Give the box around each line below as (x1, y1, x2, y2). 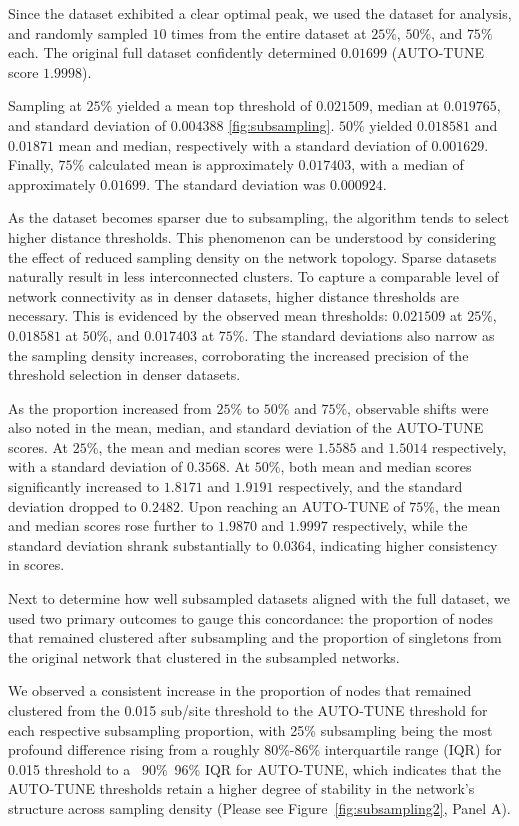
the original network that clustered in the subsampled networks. (8, 646, 400, 667)
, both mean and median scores (280, 456, 472, 477)
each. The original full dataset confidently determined (8, 42, 337, 63)
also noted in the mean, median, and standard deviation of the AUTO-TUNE (8, 417, 484, 438)
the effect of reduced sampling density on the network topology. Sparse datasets (8, 246, 497, 267)
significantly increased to (8, 476, 160, 497)
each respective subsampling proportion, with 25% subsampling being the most (8, 719, 493, 740)
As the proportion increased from (8, 397, 212, 418)
